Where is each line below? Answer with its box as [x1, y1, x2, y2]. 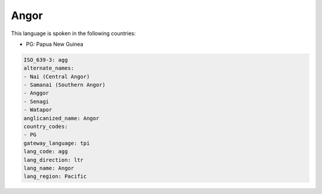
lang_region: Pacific [23, 173, 87, 180]
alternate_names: [23, 65, 75, 71]
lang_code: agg [23, 148, 68, 155]
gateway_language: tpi [23, 140, 90, 146]
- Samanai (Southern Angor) [23, 82, 106, 89]
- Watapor [23, 107, 52, 113]
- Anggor [23, 90, 49, 96]
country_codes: [23, 123, 68, 130]
